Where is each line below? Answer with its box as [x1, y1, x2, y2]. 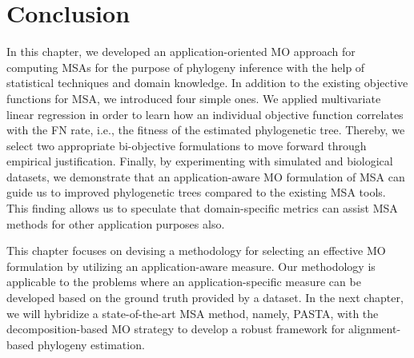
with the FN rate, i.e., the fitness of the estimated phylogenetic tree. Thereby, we [6, 121, 405, 138]
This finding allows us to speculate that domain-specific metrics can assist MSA [6, 200, 398, 217]
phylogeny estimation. [37, 336, 145, 352]
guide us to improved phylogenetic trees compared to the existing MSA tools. [6, 184, 386, 201]
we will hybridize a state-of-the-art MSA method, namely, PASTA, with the [6, 304, 379, 321]
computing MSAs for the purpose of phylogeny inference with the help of [6, 58, 365, 75]
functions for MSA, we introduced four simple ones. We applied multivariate [6, 89, 381, 106]
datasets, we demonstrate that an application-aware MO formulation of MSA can [6, 168, 405, 185]
